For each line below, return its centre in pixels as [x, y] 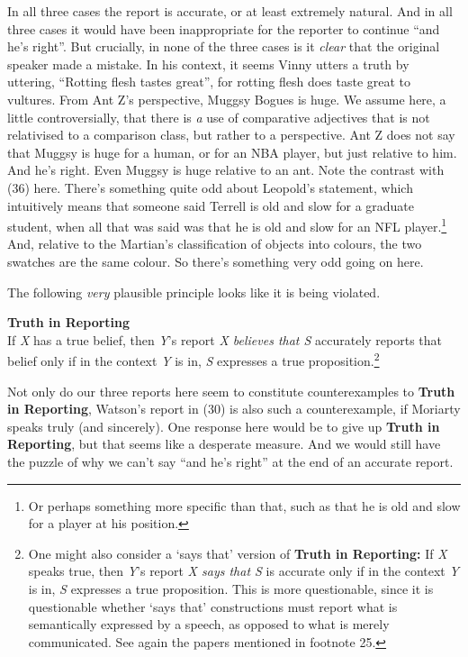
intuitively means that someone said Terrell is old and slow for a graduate [211, 205]
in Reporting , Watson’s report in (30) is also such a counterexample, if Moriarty [234, 409]
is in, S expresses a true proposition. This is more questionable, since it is [231, 588]
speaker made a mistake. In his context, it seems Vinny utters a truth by [208, 64]
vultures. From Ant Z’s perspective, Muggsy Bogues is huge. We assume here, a [227, 99]
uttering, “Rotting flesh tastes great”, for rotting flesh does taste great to [209, 82]
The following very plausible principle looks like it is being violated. [194, 292]
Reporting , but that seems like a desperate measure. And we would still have [224, 444]
